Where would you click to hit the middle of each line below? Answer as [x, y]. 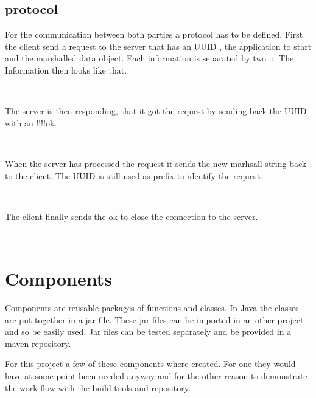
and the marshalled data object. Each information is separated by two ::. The [149, 58]
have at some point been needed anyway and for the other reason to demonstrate [156, 376]
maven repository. [38, 343]
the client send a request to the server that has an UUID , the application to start [158, 46]
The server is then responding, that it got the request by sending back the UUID [156, 111]
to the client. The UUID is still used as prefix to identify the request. [134, 175]
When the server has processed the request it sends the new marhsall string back [156, 163]
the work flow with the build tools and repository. [98, 387]
